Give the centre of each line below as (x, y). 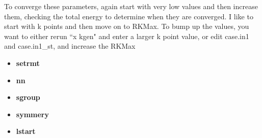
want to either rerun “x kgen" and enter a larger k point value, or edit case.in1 (127, 36)
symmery (32, 114)
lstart (26, 131)
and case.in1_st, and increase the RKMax (70, 46)
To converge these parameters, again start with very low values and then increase (131, 6)
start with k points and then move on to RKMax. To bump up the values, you (127, 26)
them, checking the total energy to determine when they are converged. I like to (129, 16)
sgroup (28, 97)
